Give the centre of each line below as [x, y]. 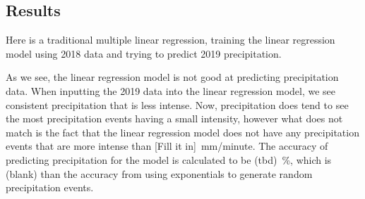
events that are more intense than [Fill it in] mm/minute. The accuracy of [167, 146]
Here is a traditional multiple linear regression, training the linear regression [170, 40]
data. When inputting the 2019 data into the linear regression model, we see [171, 90]
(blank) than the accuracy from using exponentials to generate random [159, 173]
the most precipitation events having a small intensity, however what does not [174, 118]
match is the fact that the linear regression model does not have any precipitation [182, 132]
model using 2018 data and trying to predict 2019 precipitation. [144, 53]
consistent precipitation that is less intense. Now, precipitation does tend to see [177, 104]
